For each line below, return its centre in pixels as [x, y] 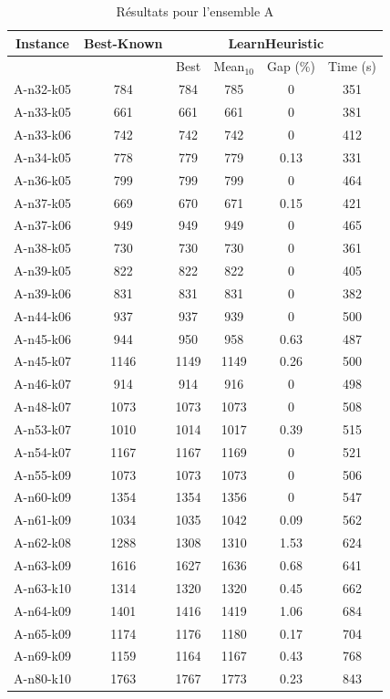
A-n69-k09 [42, 656]
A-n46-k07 [42, 384]
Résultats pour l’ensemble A [195, 11]
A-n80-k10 [42, 678]
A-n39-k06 [42, 292]
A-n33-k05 [42, 112]
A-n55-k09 [42, 474]
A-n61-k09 [42, 520]
